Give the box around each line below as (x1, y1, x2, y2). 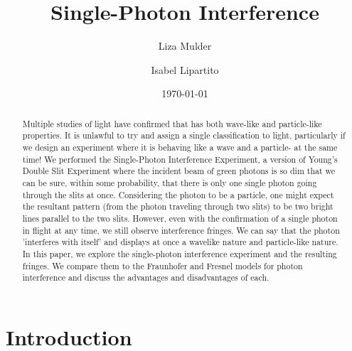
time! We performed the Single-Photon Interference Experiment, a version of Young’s (22, 153, 338, 165)
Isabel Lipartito (151, 62, 219, 77)
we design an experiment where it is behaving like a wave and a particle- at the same (22, 141, 338, 153)
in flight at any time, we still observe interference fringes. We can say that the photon (22, 224, 340, 236)
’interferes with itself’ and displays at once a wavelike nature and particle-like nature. (22, 236, 338, 248)
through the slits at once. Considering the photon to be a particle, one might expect (22, 188, 334, 200)
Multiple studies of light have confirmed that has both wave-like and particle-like (22, 117, 322, 129)
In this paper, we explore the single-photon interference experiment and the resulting (22, 247, 337, 259)
